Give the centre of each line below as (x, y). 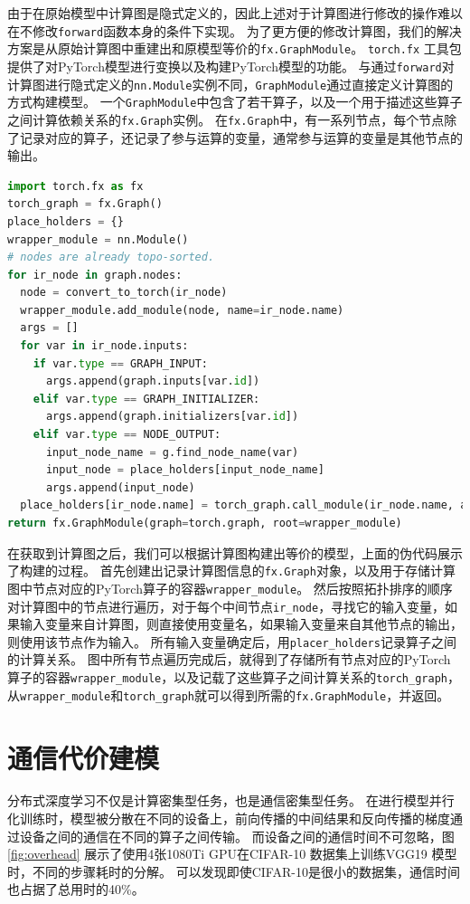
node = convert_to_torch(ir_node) (124, 293)
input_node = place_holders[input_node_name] (185, 470)
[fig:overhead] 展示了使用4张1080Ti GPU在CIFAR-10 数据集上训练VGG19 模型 (232, 854)
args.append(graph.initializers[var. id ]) (172, 417)
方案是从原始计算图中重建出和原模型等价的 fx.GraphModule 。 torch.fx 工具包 (235, 48)
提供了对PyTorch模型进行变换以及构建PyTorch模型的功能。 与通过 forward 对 (231, 66)
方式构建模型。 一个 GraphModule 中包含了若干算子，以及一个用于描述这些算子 (235, 102)
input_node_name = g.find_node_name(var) (172, 452)
